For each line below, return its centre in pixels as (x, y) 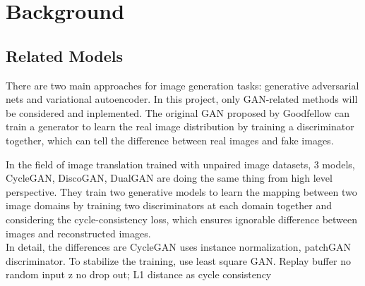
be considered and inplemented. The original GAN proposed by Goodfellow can (178, 112)
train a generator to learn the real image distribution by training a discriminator (180, 126)
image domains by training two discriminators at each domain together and (169, 205)
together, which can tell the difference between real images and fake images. (170, 140)
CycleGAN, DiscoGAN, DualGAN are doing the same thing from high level (169, 178)
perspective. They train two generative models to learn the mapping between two (181, 191)
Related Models (64, 55)
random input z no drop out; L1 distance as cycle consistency (139, 274)
